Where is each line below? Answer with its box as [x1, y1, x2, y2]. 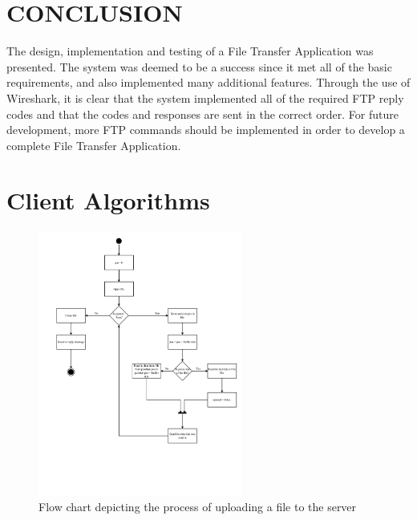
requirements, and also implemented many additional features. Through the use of [6, 74, 411, 91]
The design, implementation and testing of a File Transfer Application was [6, 43, 374, 59]
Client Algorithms [6, 184, 210, 217]
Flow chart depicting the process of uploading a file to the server [38, 498, 357, 515]
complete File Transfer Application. [6, 136, 181, 153]
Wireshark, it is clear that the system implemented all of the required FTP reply [6, 89, 404, 106]
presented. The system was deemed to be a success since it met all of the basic [6, 58, 392, 75]
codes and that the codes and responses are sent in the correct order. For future [6, 105, 399, 122]
